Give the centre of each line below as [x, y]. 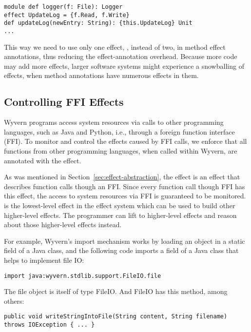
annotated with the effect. [43, 160]
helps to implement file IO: [44, 260]
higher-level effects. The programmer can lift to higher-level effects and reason [120, 215]
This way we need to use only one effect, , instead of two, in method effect [115, 47]
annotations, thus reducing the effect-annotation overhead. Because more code [121, 56]
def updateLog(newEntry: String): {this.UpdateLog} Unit [98, 23]
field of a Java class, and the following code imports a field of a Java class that [121, 250]
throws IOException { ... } [49, 325]
